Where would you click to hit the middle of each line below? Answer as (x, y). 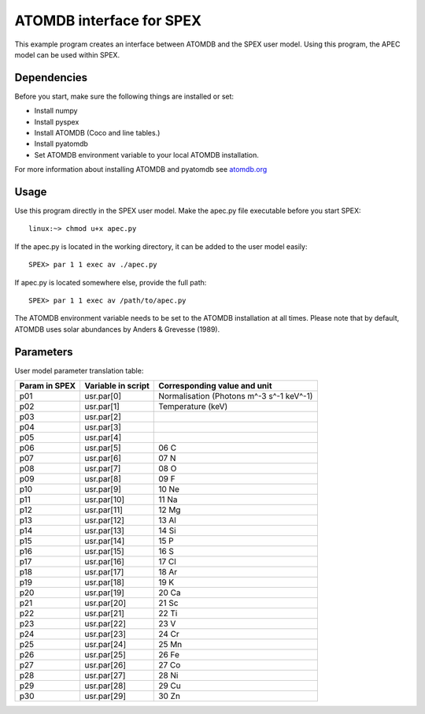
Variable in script (117, 386)
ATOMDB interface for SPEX (108, 20)
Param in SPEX (48, 386)
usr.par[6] (103, 459)
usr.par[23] (105, 634)
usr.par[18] (105, 582)
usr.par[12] (105, 520)
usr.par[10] (105, 500)
